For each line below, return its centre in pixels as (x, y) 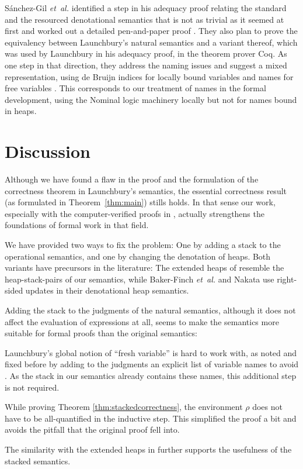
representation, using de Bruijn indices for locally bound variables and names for (149, 76)
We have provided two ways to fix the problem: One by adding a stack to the (143, 245)
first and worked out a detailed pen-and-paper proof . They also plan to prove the (151, 31)
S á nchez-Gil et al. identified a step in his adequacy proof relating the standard (146, 8)
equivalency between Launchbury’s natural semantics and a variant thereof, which (151, 42)
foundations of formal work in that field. (77, 225)
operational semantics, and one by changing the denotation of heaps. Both (138, 256)
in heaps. (21, 111)
